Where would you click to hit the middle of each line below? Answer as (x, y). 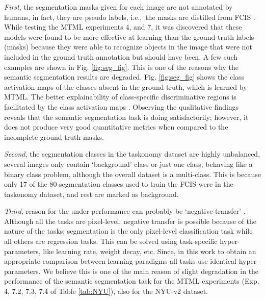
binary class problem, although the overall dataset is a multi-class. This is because (132, 174)
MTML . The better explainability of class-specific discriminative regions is (120, 97)
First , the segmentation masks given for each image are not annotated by (118, 7)
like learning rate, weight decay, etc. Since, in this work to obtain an (150, 251)
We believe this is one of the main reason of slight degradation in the (151, 271)
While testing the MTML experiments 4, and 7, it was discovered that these (123, 27)
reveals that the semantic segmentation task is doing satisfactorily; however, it (126, 117)
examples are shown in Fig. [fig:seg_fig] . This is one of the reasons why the (122, 67)
